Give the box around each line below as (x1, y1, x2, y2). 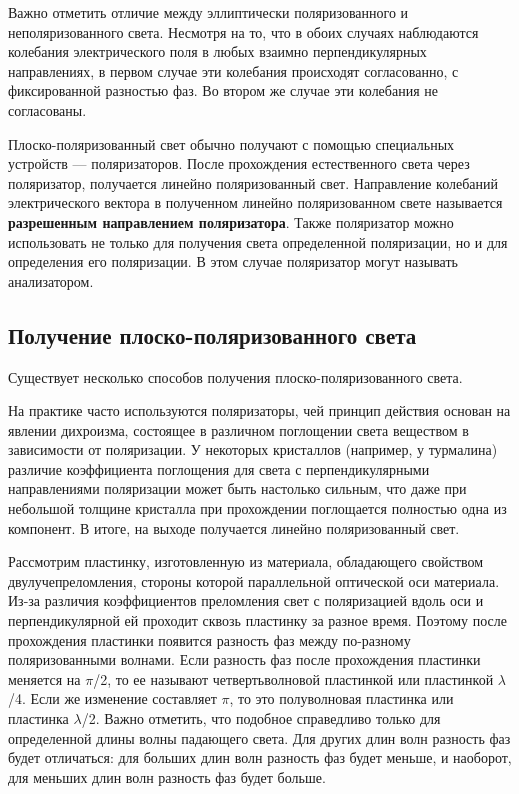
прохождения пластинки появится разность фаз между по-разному (8, 629, 411, 650)
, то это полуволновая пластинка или (229, 688, 454, 709)
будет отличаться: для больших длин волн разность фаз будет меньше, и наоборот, (8, 747, 512, 768)
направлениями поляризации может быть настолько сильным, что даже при (8, 478, 467, 499)
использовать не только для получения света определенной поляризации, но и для (8, 231, 508, 252)
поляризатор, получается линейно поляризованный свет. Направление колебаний (8, 172, 499, 193)
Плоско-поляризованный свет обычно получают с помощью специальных (8, 133, 455, 154)
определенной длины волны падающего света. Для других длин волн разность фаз (8, 727, 511, 748)
